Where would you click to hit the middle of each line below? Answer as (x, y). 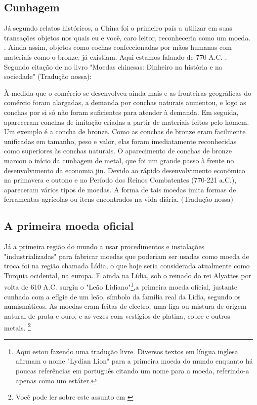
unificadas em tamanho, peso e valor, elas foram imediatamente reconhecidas (120, 141)
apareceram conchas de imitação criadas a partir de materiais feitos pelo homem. (127, 122)
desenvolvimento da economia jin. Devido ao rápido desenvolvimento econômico (125, 170)
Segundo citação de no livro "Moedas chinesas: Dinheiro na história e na (113, 66)
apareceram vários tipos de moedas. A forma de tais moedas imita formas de (120, 189)
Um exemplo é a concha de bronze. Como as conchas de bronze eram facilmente (125, 131)
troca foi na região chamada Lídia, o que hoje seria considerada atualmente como (127, 266)
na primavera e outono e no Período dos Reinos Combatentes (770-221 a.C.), (120, 180)
